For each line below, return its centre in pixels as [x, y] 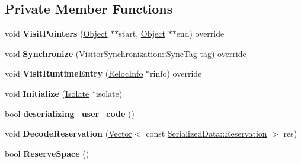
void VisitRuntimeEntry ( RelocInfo [74, 73]
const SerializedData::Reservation [206, 133]
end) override [200, 34]
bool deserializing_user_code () [70, 113]
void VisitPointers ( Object [56, 34]
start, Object [142, 34]
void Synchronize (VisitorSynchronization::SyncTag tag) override [126, 53]
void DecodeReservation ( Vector [68, 133]
